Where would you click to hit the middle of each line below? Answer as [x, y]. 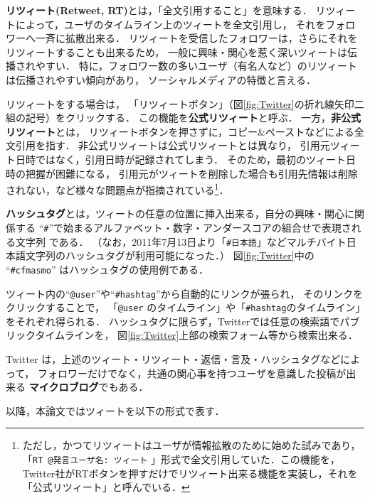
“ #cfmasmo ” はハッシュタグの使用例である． [107, 269]
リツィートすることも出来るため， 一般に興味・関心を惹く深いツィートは [176, 52]
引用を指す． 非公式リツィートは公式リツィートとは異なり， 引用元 [173, 145]
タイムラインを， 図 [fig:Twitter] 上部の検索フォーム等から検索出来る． [196, 335]
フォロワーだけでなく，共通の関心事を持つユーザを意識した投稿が [192, 373]
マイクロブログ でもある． [89, 387]
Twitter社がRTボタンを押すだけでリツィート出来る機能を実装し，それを [190, 473]
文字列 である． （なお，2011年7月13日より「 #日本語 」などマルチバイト [181, 241]
